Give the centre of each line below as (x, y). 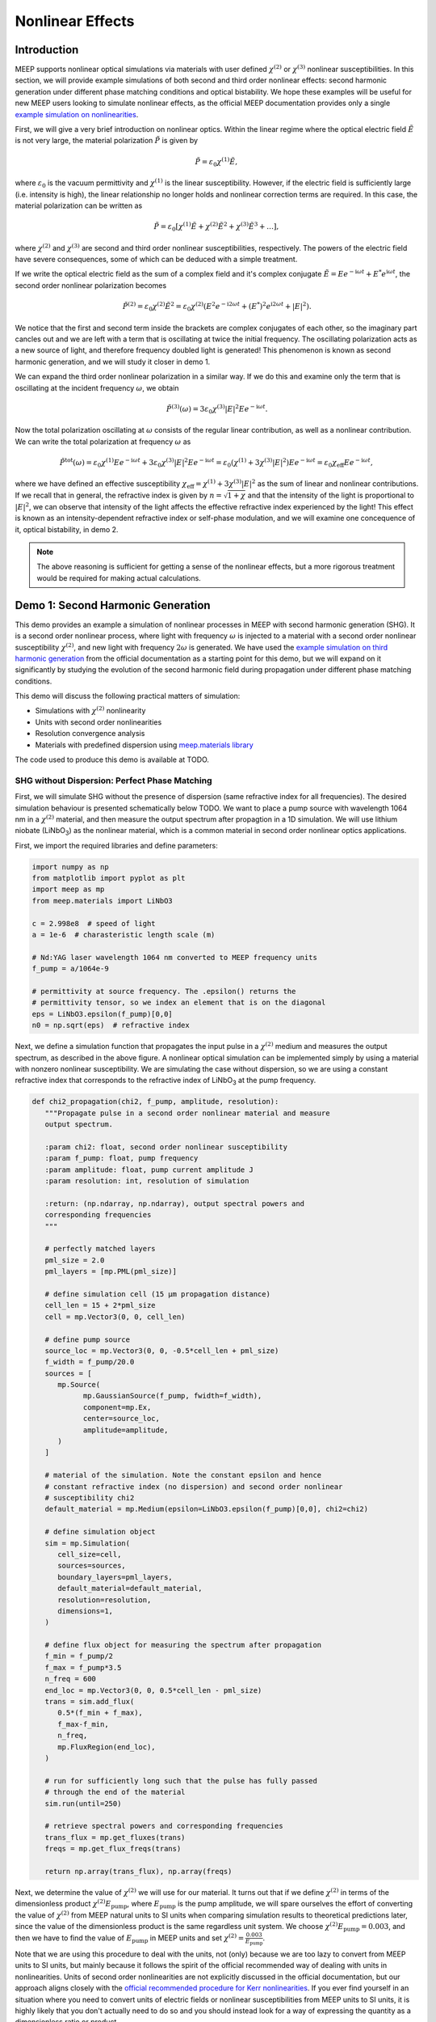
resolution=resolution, (105, 1600)
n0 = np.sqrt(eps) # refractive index (111, 1026)
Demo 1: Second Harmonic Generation (113, 605)
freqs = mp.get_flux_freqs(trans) (113, 1849)
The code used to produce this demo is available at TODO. (112, 759)
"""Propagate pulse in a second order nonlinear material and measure (187, 1113)
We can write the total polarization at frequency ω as (103, 442)
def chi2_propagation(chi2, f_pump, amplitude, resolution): (155, 1102)
